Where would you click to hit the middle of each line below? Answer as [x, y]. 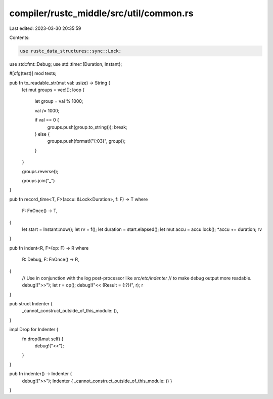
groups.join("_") [38, 180]
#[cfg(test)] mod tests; [33, 73]
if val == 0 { [47, 120]
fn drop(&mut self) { [43, 339]
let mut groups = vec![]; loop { [53, 90]
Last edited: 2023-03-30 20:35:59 [45, 28]
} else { [42, 134]
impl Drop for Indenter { [34, 330]
